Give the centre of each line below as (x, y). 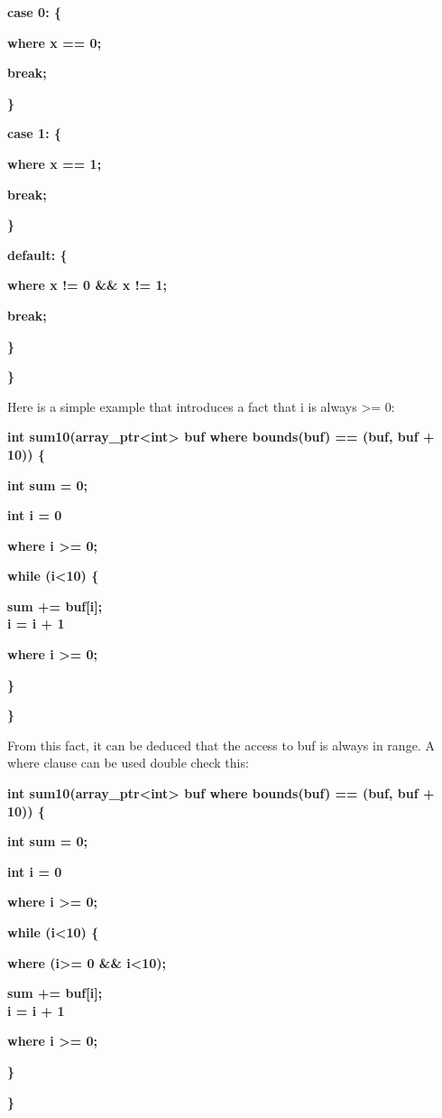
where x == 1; (55, 163)
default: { (37, 254)
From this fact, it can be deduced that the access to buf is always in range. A (221, 745)
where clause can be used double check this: (128, 763)
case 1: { (35, 133)
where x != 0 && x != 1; (87, 285)
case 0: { (35, 12)
